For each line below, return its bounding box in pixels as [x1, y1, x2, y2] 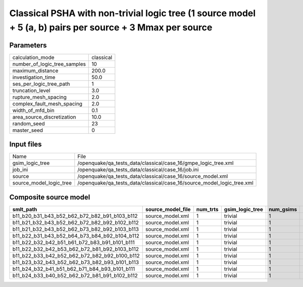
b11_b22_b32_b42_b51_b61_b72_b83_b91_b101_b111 [12, 239, 135, 246]
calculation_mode [12, 53, 55, 61]
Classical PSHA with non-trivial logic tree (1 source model [9, 8, 256, 19]
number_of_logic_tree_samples [12, 61, 86, 68]
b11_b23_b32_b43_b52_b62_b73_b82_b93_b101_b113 [12, 259, 139, 266]
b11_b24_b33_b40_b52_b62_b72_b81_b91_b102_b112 [12, 272, 138, 279]
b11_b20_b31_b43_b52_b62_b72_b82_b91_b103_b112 [12, 212, 138, 219]
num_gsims [268, 206, 297, 213]
